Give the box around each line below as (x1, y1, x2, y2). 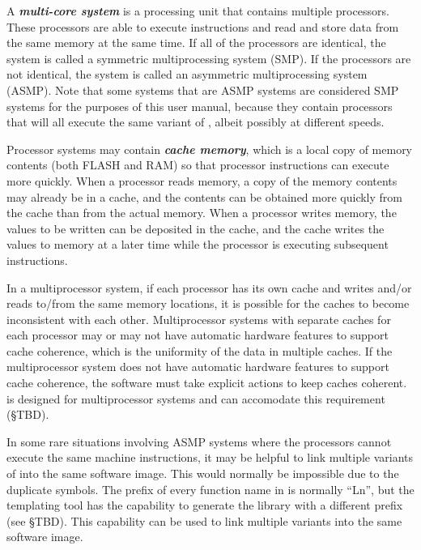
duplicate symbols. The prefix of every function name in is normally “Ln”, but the (6, 480, 415, 497)
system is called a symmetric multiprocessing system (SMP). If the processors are (6, 49, 411, 66)
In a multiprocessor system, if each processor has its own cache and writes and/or (6, 279, 412, 296)
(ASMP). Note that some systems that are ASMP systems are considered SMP (6, 81, 399, 98)
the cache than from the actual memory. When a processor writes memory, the (6, 204, 397, 221)
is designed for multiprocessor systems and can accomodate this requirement (6, 390, 385, 407)
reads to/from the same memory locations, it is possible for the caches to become (6, 295, 410, 312)
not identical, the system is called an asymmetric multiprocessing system (6, 66, 368, 83)
